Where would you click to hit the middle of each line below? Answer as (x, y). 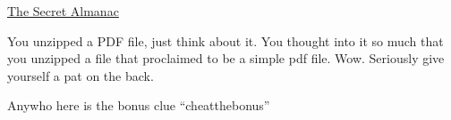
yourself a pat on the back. (81, 75)
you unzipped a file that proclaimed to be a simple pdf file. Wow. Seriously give (226, 58)
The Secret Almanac (63, 11)
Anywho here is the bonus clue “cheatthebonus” (139, 105)
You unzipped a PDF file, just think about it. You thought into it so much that (225, 40)
